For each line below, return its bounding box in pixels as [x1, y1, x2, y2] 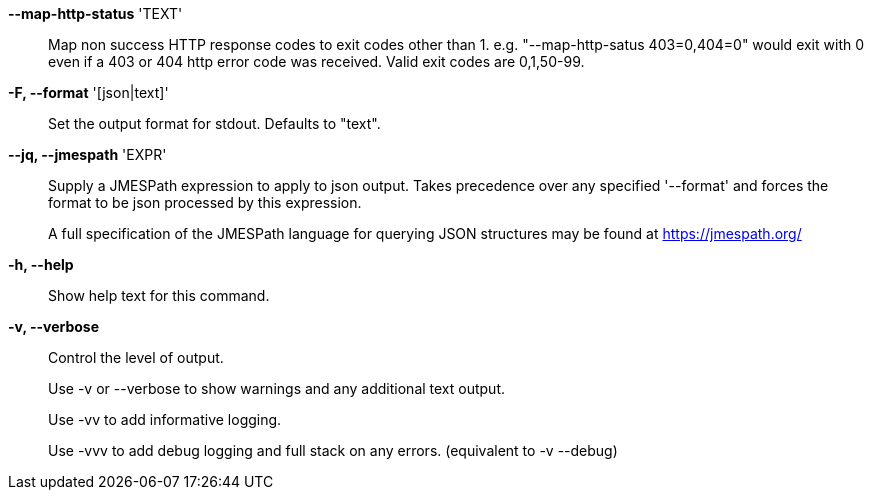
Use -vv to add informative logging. [48, 411, 282, 428]
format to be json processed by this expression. [48, 194, 362, 211]
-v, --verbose [8, 318, 100, 335]
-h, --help [8, 256, 74, 273]
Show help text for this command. [48, 287, 270, 304]
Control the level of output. [48, 349, 224, 366]
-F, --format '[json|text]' [8, 84, 169, 101]
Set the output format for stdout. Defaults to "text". [48, 115, 381, 132]
